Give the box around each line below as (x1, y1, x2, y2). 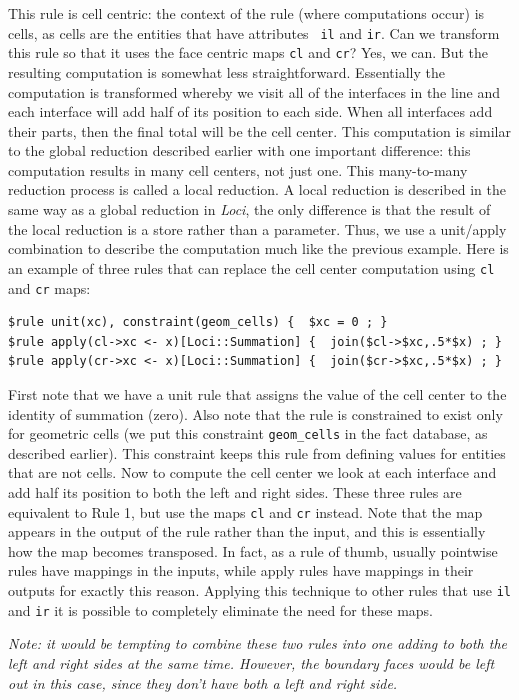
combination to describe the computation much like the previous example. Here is (8, 238, 509, 259)
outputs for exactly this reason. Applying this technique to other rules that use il (8, 580, 512, 600)
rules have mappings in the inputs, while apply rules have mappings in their (8, 560, 474, 581)
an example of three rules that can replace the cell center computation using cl (8, 257, 495, 278)
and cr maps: (8, 277, 91, 298)
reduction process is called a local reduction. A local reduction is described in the (8, 179, 506, 200)
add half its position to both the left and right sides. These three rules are (8, 481, 462, 502)
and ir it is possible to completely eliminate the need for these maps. (8, 599, 433, 620)
